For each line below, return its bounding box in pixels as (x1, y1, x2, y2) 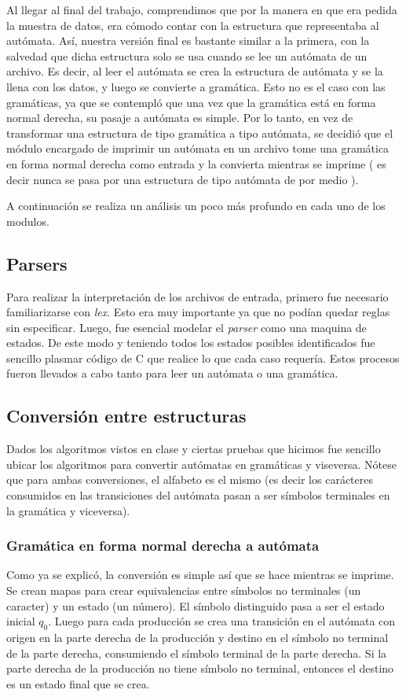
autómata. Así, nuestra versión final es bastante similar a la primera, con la (6, 32, 370, 49)
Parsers (6, 251, 68, 275)
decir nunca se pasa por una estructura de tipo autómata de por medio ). (6, 171, 359, 187)
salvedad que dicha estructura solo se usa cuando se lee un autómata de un (6, 47, 368, 64)
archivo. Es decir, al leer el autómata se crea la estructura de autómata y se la (6, 63, 383, 79)
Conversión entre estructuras (6, 404, 247, 428)
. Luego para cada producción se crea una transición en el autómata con (48, 613, 396, 629)
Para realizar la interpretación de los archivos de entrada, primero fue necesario (6, 288, 389, 304)
